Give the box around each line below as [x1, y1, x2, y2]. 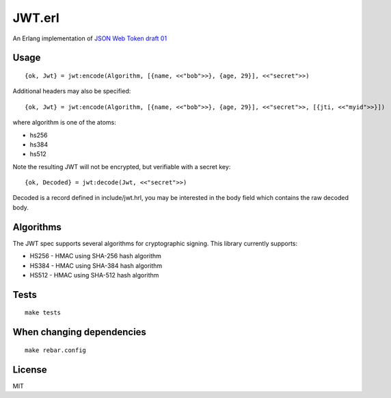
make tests [25, 309, 62, 316]
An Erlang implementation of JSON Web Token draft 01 [12, 34, 167, 42]
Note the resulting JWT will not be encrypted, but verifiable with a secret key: [12, 162, 231, 171]
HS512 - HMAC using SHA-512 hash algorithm [29, 271, 159, 279]
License [12, 364, 47, 375]
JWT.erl [12, 10, 59, 25]
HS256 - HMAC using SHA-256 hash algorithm [29, 252, 162, 260]
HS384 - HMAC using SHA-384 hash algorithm [29, 261, 163, 270]
